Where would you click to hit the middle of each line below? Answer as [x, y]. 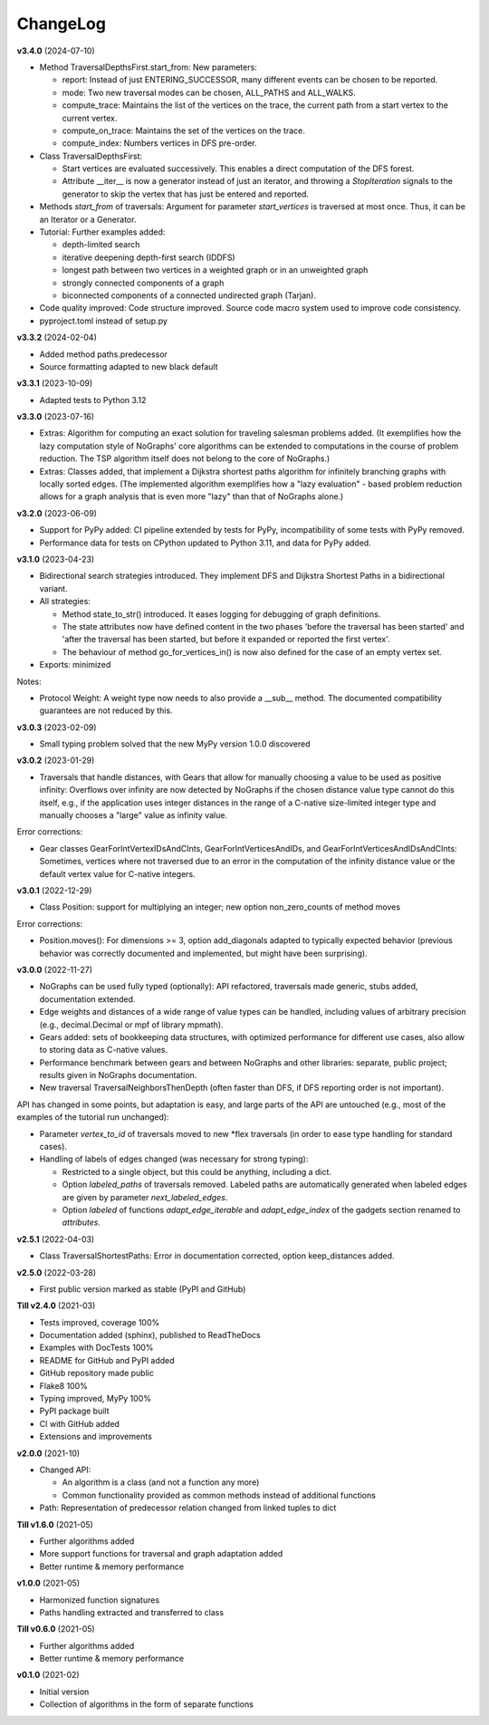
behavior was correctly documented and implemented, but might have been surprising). [203, 953]
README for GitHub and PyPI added [107, 1360]
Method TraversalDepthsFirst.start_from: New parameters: [148, 67]
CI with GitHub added [79, 1423]
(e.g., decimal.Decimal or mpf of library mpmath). [131, 1025]
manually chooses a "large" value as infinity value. [134, 815]
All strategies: [65, 602]
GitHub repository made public [96, 1373]
